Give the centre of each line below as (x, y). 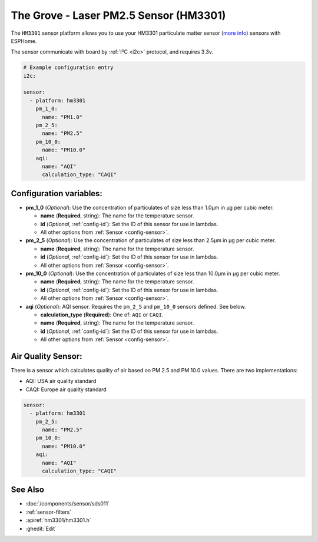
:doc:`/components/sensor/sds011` (68, 504)
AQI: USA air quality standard (61, 381)
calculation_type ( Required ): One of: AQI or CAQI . (102, 315)
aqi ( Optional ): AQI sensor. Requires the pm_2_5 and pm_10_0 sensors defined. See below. (136, 306)
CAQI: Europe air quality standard (66, 389)
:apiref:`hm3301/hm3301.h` (58, 520)
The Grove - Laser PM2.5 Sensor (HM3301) (118, 15)
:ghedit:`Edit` (41, 528)
